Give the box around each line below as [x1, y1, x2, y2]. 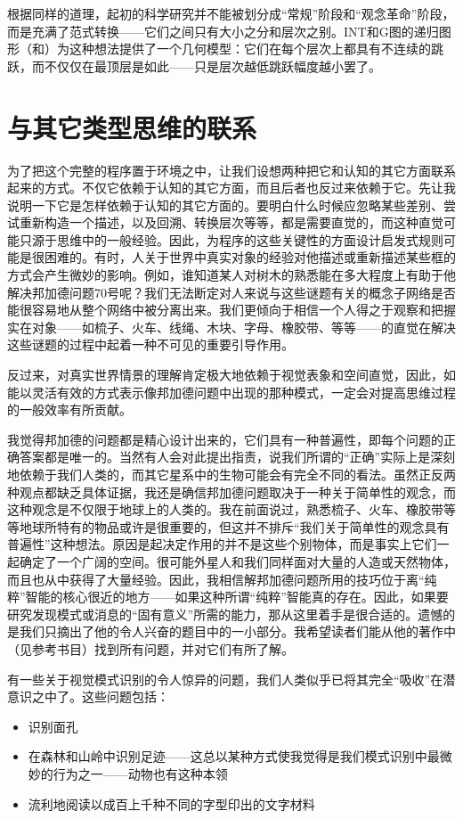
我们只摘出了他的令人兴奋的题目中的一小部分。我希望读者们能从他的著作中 [19, 622, 456, 641]
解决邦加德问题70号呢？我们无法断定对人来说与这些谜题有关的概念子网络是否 [7, 283, 456, 301]
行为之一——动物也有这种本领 [53, 764, 228, 782]
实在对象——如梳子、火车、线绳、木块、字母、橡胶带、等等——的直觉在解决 [7, 317, 456, 336]
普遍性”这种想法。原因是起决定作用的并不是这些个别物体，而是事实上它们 [7, 535, 437, 553]
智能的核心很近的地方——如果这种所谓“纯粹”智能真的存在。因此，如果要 [25, 587, 449, 606]
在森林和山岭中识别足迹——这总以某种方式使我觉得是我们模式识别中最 [28, 747, 440, 766]
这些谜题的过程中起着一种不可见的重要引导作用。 [7, 335, 294, 354]
